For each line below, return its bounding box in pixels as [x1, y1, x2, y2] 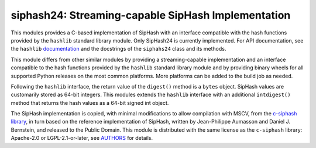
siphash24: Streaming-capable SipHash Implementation [11, 9, 291, 22]
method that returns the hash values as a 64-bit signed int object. [11, 99, 169, 106]
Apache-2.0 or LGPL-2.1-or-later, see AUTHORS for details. [11, 135, 153, 142]
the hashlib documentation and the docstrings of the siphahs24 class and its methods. [11, 45, 226, 52]
